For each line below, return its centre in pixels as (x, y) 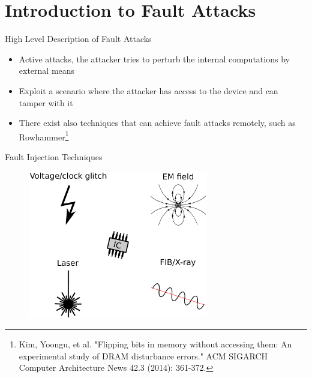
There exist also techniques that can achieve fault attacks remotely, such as (157, 123)
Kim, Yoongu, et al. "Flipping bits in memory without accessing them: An (155, 344)
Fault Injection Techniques (54, 156)
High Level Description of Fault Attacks (78, 39)
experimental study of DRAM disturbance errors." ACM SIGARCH (143, 355)
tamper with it (46, 102)
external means (47, 70)
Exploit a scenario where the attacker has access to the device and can (148, 90)
